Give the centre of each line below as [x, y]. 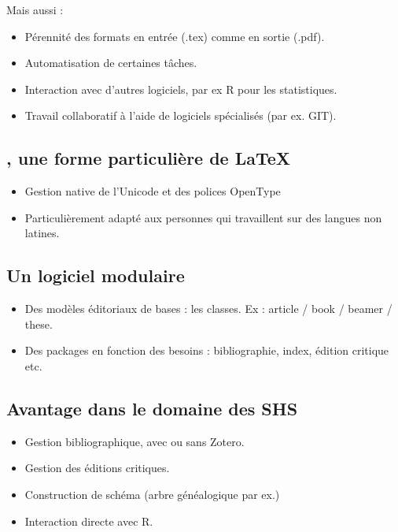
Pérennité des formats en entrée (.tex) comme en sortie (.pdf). [175, 36]
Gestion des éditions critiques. [97, 468]
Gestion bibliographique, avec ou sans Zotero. [135, 441]
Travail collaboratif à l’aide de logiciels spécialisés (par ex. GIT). [181, 115]
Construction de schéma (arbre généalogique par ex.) [152, 494]
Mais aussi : [35, 9]
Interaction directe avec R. [89, 521]
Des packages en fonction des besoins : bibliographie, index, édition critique [207, 350]
